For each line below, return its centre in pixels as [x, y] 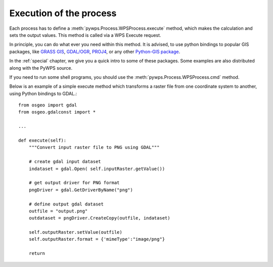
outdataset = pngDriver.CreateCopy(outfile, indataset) [99, 218]
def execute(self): [42, 141]
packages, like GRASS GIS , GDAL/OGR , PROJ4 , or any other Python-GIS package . [95, 51]
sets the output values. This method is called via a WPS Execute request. [85, 35]
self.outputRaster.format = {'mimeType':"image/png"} [97, 239]
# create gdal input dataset [65, 162]
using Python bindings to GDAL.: [43, 93]
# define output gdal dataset [66, 204]
